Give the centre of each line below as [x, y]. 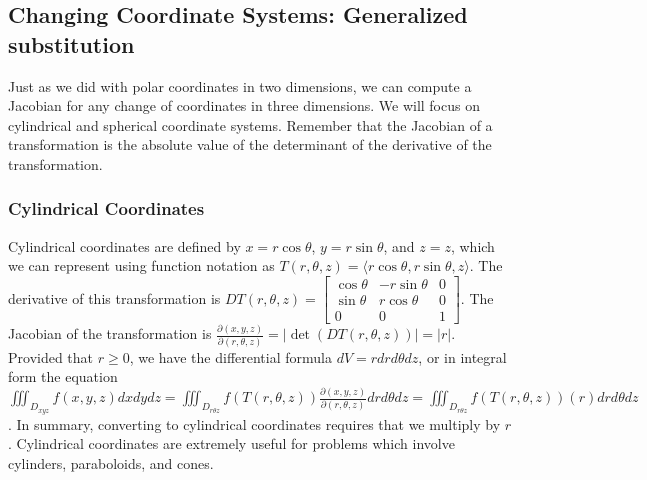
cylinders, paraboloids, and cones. [111, 462]
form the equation [63, 376]
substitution [71, 43]
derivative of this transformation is [114, 297]
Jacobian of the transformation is [110, 333]
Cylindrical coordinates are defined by [124, 245]
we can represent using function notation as [141, 265]
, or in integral [462, 356]
